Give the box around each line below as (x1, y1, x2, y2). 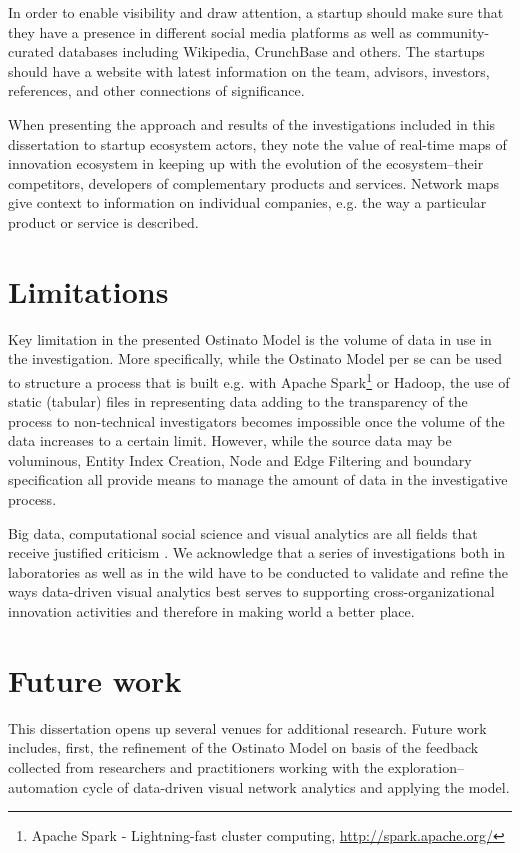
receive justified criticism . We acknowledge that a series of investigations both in (8, 542, 506, 563)
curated (8, 41, 54, 62)
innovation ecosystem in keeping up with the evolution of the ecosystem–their (8, 153, 484, 174)
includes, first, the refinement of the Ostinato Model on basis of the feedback (8, 737, 479, 758)
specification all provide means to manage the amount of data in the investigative (8, 469, 508, 490)
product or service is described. (8, 211, 199, 232)
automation (8, 776, 79, 797)
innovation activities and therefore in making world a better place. (8, 601, 415, 622)
